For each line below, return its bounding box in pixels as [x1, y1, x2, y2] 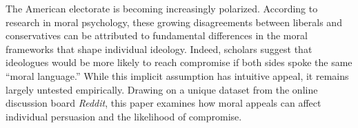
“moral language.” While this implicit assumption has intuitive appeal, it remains [6, 68, 349, 83]
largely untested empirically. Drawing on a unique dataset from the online [6, 82, 318, 96]
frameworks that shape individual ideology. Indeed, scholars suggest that [6, 41, 312, 56]
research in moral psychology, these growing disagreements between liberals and [6, 14, 342, 29]
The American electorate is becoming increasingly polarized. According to [6, 1, 318, 15]
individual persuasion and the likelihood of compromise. [6, 109, 242, 123]
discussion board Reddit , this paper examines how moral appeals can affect [6, 96, 321, 110]
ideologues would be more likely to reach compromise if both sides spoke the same [6, 55, 352, 70]
